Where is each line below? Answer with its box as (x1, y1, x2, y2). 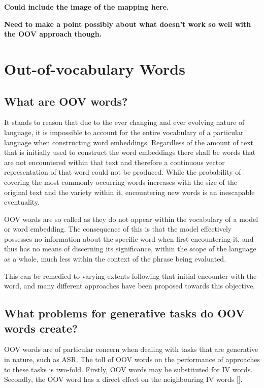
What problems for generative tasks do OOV (4, 305, 245, 321)
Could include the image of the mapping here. (4, 2, 169, 12)
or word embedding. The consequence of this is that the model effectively (4, 223, 232, 234)
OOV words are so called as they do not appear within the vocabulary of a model (4, 213, 258, 224)
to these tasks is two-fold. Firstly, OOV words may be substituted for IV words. (4, 364, 253, 374)
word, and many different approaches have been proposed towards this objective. (4, 280, 255, 291)
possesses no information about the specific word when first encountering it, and (4, 233, 254, 244)
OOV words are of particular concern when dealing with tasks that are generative (4, 344, 258, 354)
